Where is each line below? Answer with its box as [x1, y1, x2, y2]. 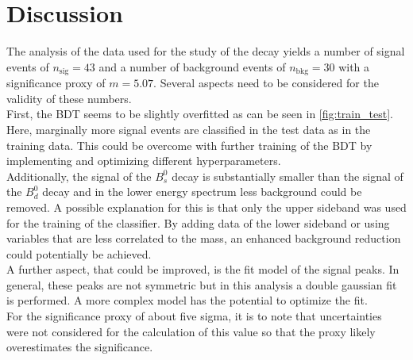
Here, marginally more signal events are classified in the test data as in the [6, 121, 371, 137]
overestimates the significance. [6, 339, 153, 355]
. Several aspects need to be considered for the [153, 75, 379, 91]
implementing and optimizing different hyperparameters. [6, 152, 281, 169]
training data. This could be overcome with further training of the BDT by [6, 136, 372, 153]
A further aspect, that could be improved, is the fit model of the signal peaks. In [6, 261, 399, 278]
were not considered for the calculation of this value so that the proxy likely [6, 323, 376, 339]
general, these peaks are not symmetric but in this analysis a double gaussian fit [6, 276, 397, 293]
